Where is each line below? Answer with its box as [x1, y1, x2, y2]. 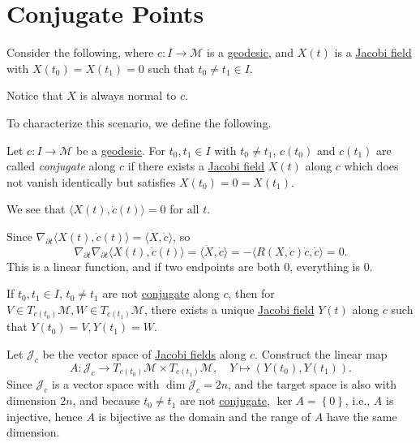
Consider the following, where [6, 44, 154, 61]
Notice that [6, 87, 63, 104]
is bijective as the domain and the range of [98, 407, 311, 424]
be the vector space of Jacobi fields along [42, 345, 246, 362]
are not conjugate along [102, 285, 220, 302]
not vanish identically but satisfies [6, 173, 176, 190]
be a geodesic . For [76, 141, 166, 158]
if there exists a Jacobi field [127, 157, 265, 174]
